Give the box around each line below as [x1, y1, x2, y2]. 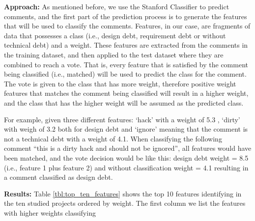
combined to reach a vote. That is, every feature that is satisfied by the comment [4, 59, 248, 69]
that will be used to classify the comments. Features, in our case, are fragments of [4, 21, 251, 31]
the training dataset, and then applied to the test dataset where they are [4, 49, 224, 59]
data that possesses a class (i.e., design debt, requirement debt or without [4, 30, 226, 40]
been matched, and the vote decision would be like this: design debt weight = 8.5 [4, 152, 249, 163]
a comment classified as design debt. [4, 172, 113, 182]
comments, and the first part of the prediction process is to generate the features [4, 11, 247, 21]
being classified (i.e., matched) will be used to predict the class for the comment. [4, 69, 247, 79]
